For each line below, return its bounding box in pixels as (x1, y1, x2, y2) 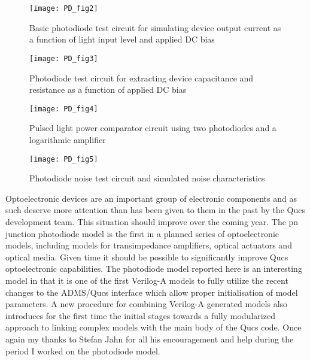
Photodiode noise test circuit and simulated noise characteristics (29, 172, 265, 184)
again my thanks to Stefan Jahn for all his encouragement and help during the (5, 332, 294, 345)
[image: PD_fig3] (29, 54, 98, 63)
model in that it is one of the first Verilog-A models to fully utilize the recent (5, 274, 288, 286)
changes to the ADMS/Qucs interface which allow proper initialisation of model (5, 286, 298, 298)
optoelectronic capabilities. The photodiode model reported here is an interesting (5, 262, 302, 275)
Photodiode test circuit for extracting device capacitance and (29, 71, 254, 84)
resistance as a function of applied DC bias (29, 83, 187, 96)
